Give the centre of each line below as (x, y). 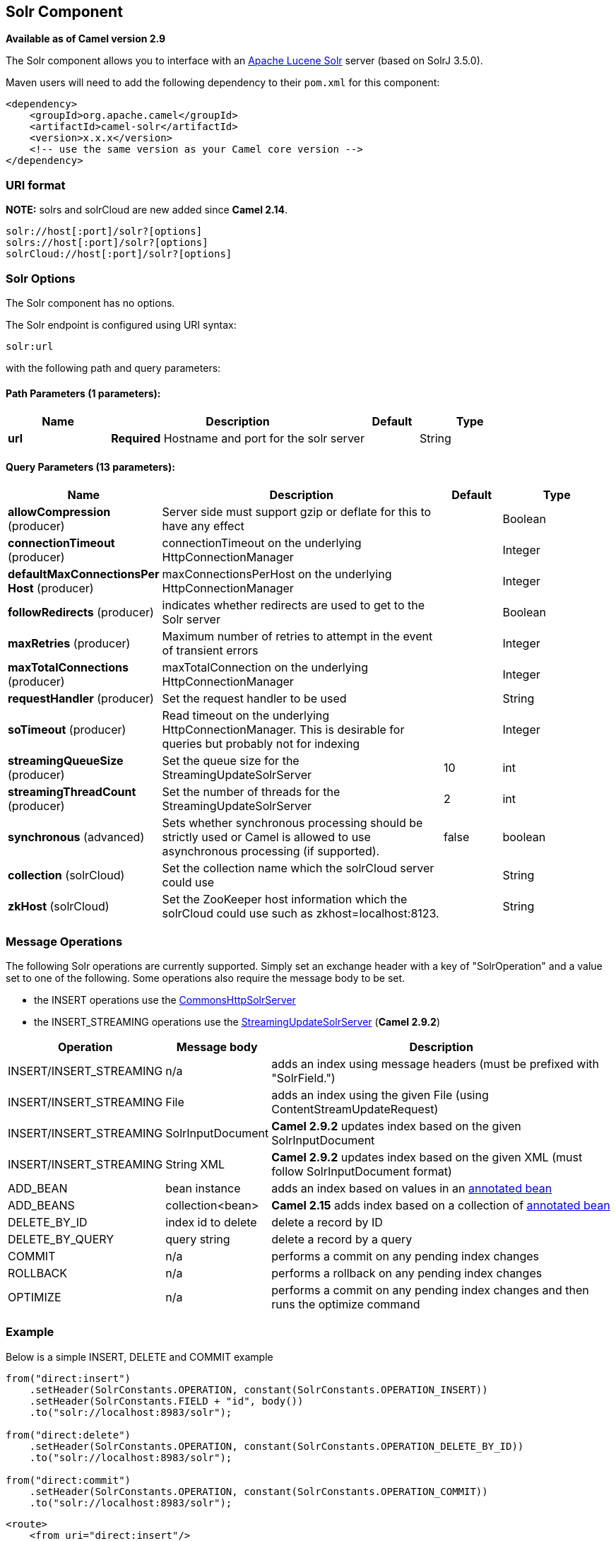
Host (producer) (51, 588)
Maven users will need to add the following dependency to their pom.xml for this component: (223, 83)
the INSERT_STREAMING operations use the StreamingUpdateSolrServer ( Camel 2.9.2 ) (237, 1022)
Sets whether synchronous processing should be (292, 823)
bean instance (203, 1189)
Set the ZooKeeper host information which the (285, 900)
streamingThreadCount (72, 792)
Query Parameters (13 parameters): (90, 467)
